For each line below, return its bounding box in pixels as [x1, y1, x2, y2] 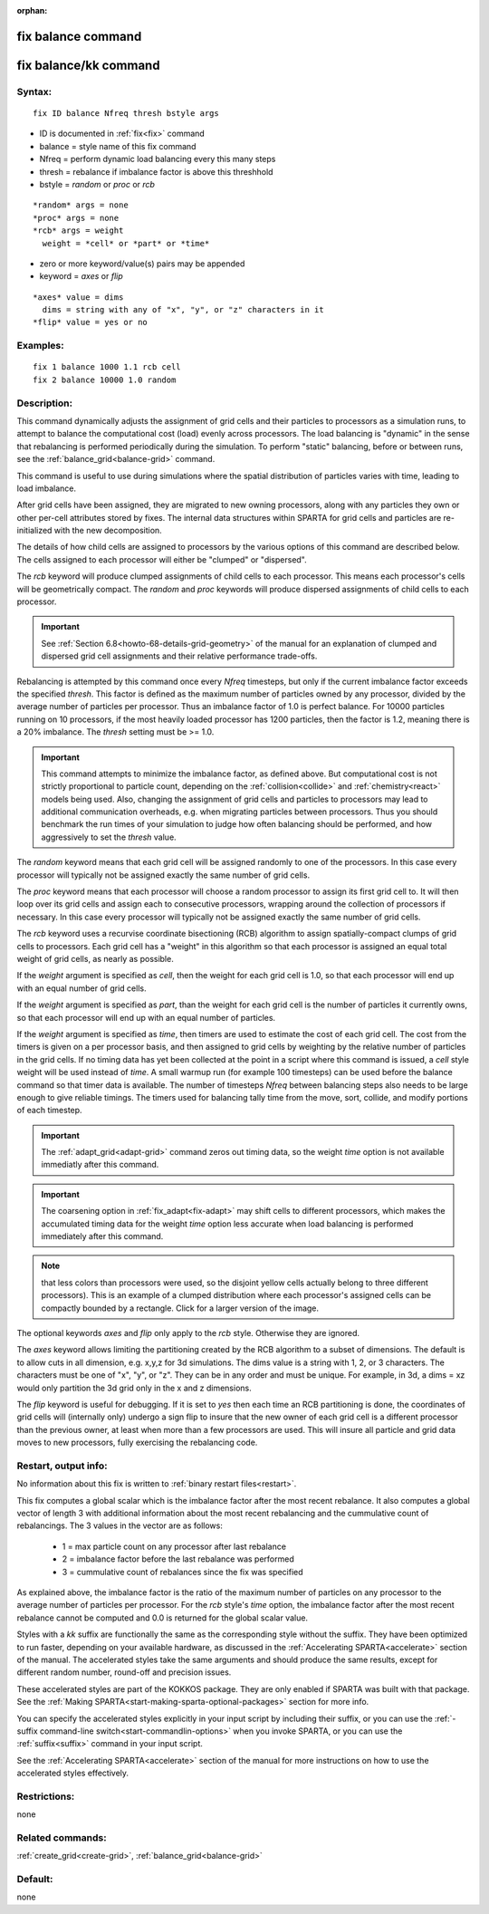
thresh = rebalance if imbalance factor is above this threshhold [39, 166, 273, 177]
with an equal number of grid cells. [16, 983, 147, 994]
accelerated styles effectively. [16, 1767, 129, 1779]
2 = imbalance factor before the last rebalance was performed [62, 1553, 294, 1564]
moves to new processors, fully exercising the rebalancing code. [16, 1437, 258, 1448]
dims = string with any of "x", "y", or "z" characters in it [42, 304, 325, 315]
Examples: [16, 340, 64, 352]
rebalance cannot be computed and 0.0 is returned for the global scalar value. [16, 1612, 308, 1623]
